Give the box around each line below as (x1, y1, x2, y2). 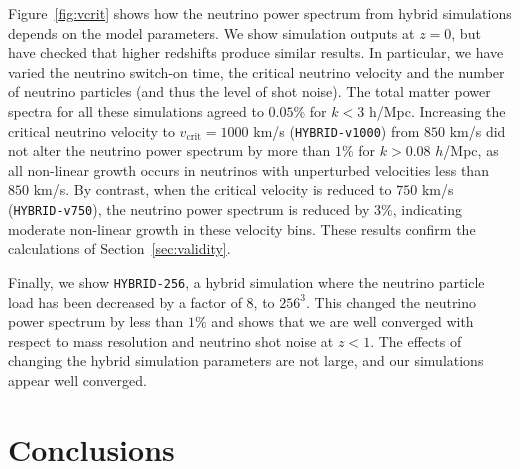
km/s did (449, 120, 506, 141)
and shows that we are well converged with (211, 311, 474, 332)
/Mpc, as (443, 140, 499, 161)
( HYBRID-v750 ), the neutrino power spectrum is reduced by (8, 199, 370, 219)
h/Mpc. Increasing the (368, 100, 506, 121)
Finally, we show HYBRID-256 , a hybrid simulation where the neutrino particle (8, 271, 485, 292)
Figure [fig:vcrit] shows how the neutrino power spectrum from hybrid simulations (8, 3, 512, 23)
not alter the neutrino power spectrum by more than (8, 140, 331, 161)
